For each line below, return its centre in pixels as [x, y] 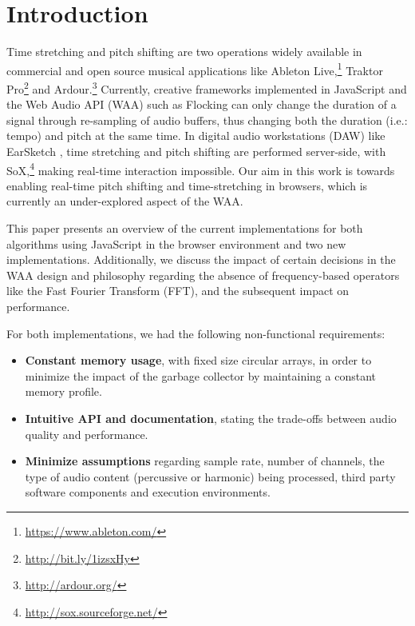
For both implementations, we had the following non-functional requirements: [196, 333]
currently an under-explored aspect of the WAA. [125, 201]
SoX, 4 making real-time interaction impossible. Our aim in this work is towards [201, 169]
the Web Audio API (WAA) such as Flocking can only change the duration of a [202, 104]
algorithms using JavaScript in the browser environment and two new [176, 243]
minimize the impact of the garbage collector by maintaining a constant [200, 375]
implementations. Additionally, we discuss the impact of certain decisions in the [201, 259]
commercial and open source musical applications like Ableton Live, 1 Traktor [195, 69]
